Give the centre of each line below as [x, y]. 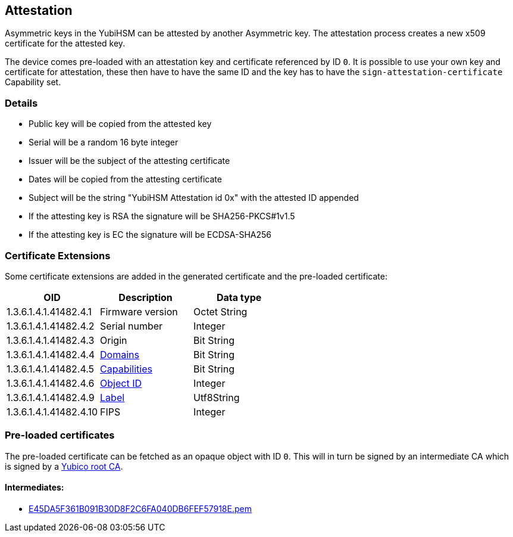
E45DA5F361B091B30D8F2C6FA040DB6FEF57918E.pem [140, 508]
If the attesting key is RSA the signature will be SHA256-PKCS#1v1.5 [162, 216]
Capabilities [126, 369]
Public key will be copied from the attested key [120, 124]
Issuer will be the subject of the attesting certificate [129, 161]
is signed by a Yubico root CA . [64, 466]
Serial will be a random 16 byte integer [104, 142]
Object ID [121, 383]
